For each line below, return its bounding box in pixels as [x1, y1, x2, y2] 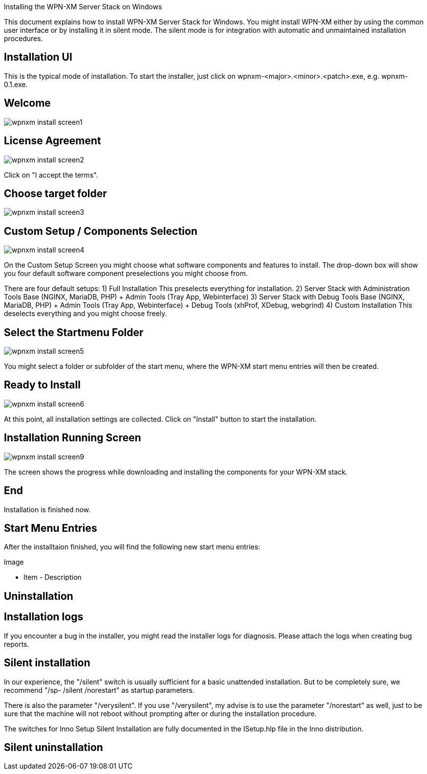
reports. [4, 639, 29, 648]
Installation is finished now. [4, 505, 91, 514]
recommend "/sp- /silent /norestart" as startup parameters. [4, 685, 194, 694]
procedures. [4, 34, 43, 43]
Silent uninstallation [4, 741, 103, 753]
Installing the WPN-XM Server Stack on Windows [4, 2, 162, 11]
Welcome [4, 97, 51, 110]
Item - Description [23, 573, 82, 582]
